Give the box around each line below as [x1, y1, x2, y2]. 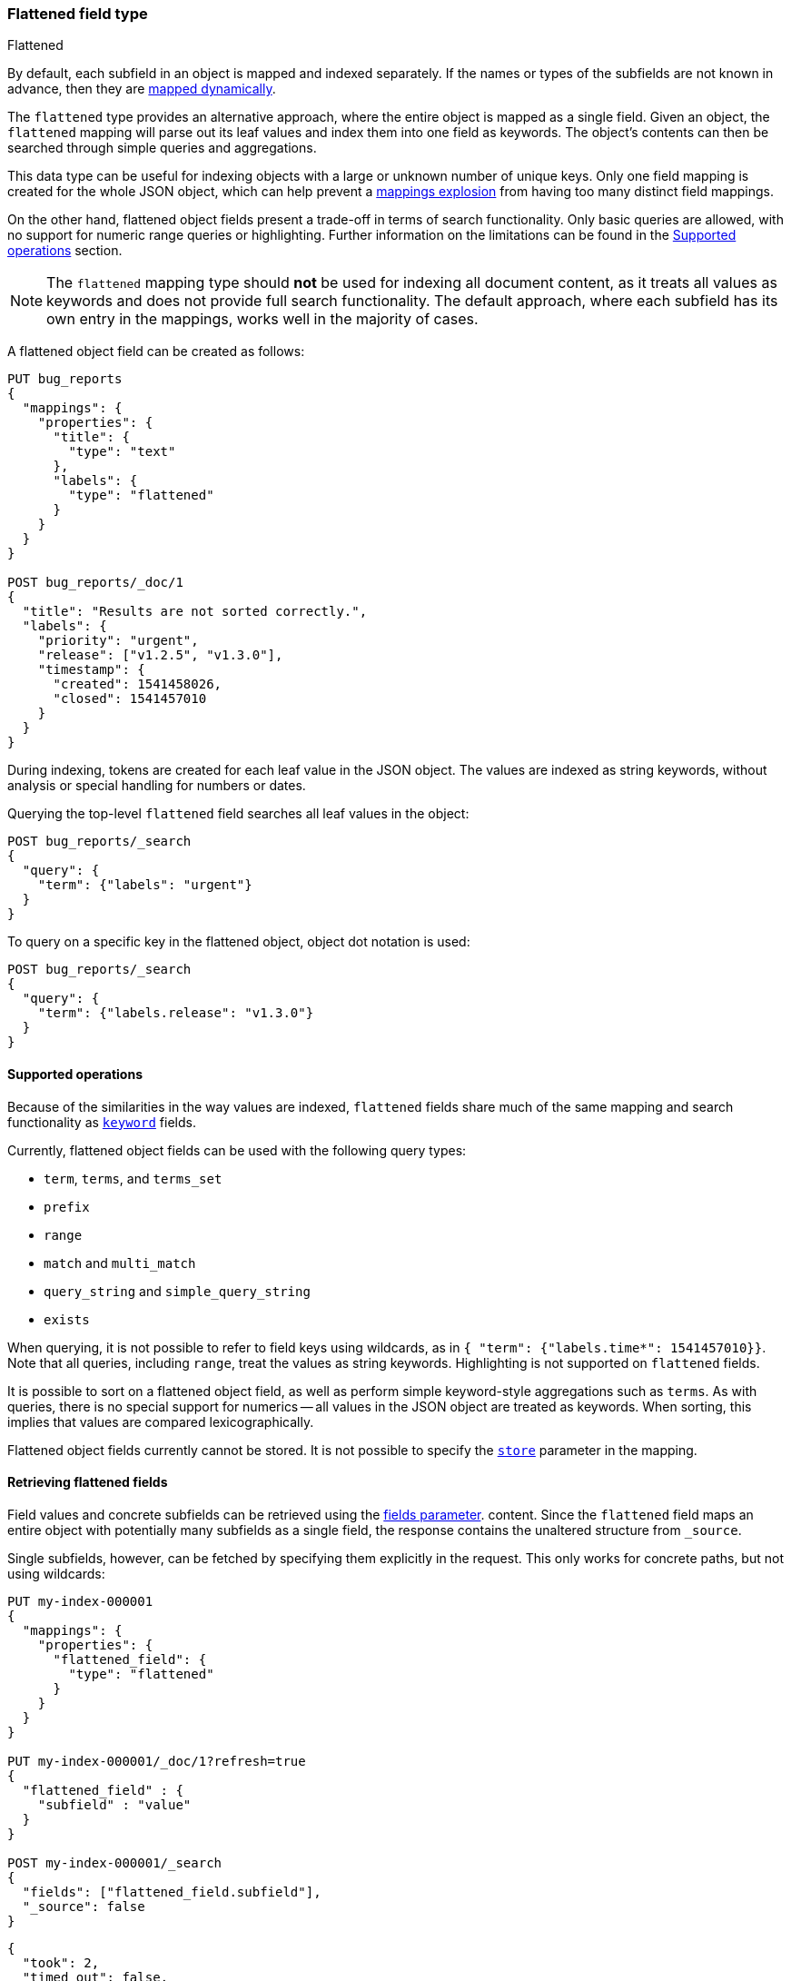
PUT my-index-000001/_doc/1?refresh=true [7, 1753, 306, 1768]
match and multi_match [44, 1254, 196, 1271]
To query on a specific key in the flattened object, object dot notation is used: [7, 934, 470, 950]
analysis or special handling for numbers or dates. [7, 778, 306, 794]
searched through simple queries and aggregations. [7, 140, 317, 156]
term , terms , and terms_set [44, 1170, 222, 1186]
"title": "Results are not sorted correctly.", [22, 604, 368, 619]
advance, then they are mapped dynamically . [7, 81, 276, 97]
